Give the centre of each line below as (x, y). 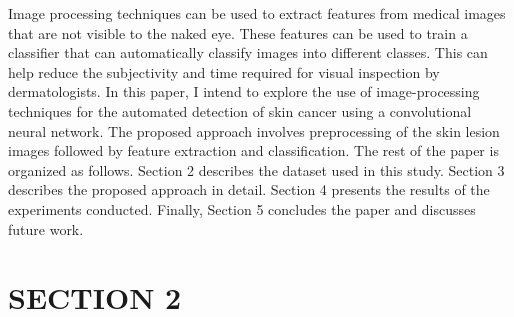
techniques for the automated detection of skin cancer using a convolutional (240, 110)
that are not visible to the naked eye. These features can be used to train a (238, 32)
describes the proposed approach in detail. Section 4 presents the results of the (249, 189)
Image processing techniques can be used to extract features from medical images (257, 13)
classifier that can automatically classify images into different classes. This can (248, 52)
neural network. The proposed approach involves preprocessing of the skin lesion (254, 130)
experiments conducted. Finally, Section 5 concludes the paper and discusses (242, 208)
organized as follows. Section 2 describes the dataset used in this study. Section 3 (256, 169)
